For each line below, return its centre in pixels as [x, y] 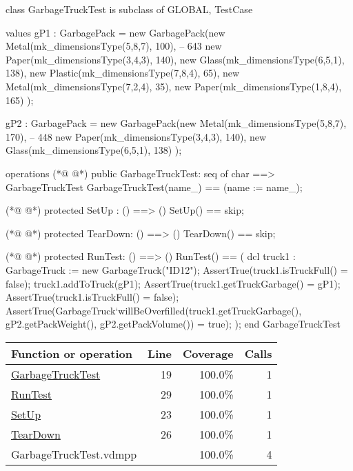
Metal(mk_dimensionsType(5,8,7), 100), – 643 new [114, 46]
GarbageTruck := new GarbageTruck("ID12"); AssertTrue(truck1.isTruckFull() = [177, 269]
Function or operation [72, 353]
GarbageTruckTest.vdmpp [74, 454]
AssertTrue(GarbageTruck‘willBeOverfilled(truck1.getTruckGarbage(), [154, 310]
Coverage [208, 353]
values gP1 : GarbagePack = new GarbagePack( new [115, 32]
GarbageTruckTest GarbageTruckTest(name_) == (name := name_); [154, 187]
